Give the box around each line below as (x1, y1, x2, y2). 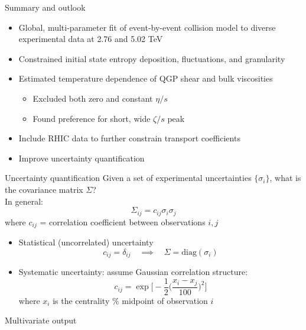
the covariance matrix (5, 183, 83, 195)
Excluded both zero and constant (32, 92, 153, 104)
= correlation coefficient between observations (40, 215, 206, 228)
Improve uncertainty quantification (18, 151, 145, 164)
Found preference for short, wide (32, 112, 151, 124)
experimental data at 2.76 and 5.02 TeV (18, 33, 163, 45)
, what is (269, 172, 301, 184)
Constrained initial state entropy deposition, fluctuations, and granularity (18, 52, 285, 64)
